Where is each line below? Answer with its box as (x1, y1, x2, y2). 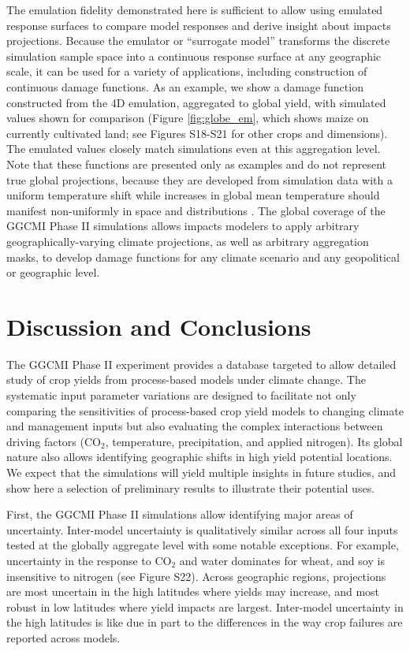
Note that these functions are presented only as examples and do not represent (6, 155, 387, 172)
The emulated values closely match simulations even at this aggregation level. (6, 140, 381, 157)
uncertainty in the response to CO (6, 552, 172, 568)
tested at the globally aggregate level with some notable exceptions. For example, (6, 537, 399, 553)
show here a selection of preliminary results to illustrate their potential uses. (6, 479, 375, 496)
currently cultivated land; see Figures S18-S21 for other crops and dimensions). (6, 125, 388, 141)
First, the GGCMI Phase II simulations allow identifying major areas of (6, 506, 353, 523)
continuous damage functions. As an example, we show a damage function (6, 78, 363, 95)
